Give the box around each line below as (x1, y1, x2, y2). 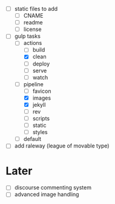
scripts (32, 115, 50, 122)
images (32, 94, 51, 101)
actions (23, 39, 42, 47)
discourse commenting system (14, 184, 92, 191)
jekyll (32, 101, 46, 108)
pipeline (23, 80, 44, 87)
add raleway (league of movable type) (14, 142, 110, 149)
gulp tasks (14, 33, 41, 40)
